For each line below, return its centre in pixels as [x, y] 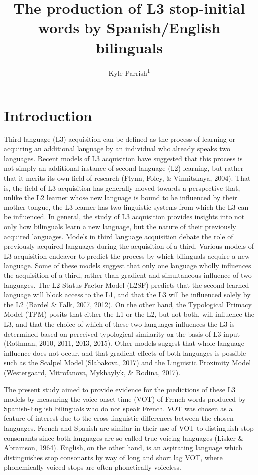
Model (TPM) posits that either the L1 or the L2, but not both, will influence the [129, 314]
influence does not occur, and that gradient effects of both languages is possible [125, 353]
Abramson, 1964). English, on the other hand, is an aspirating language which [123, 447]
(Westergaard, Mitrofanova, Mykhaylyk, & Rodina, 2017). [92, 372]
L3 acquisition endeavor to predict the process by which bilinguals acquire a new [127, 255]
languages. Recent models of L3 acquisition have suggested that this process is [123, 158]
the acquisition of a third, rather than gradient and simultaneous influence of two [128, 275]
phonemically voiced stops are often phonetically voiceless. [93, 467]
